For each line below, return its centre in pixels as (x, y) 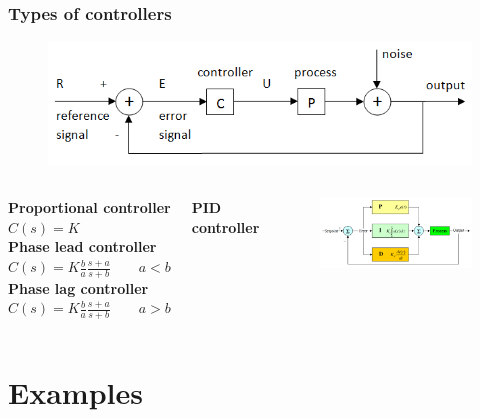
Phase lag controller (78, 287)
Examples (75, 392)
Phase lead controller (82, 246)
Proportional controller (89, 207)
